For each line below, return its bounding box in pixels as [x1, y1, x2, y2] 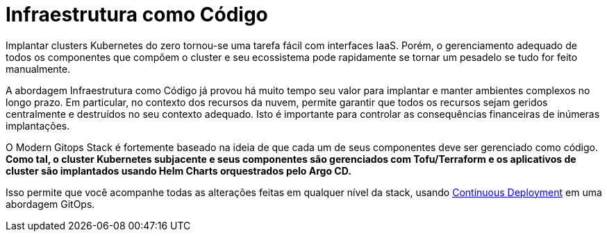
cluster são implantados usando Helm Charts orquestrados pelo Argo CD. [6, 164, 351, 177]
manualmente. [6, 62, 71, 75]
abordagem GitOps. [6, 197, 95, 210]
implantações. [6, 119, 70, 132]
